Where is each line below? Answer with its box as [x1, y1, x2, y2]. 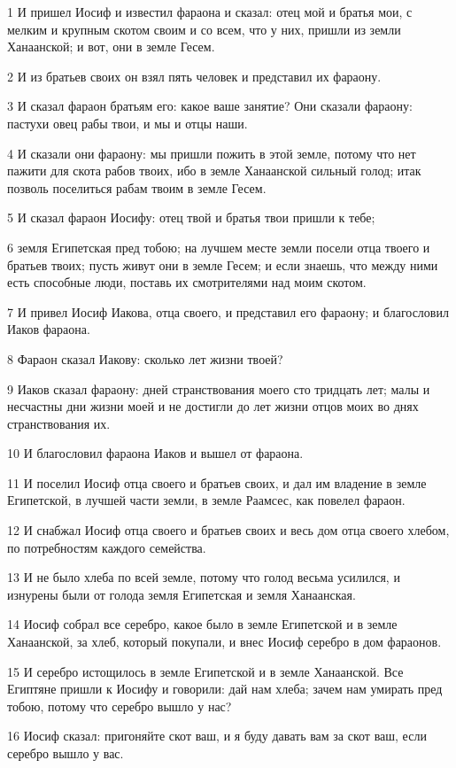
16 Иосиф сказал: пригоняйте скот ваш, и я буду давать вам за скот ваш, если [7, 726, 427, 745]
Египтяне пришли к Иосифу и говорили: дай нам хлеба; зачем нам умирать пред [7, 679, 443, 698]
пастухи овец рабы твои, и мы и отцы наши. [7, 113, 248, 132]
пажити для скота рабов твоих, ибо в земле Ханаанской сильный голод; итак [7, 161, 421, 180]
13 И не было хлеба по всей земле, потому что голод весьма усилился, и [7, 568, 400, 586]
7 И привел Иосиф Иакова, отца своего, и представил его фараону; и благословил [7, 302, 449, 321]
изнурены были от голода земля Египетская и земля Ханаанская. [7, 585, 356, 603]
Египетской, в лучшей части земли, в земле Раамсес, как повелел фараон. [7, 491, 406, 509]
